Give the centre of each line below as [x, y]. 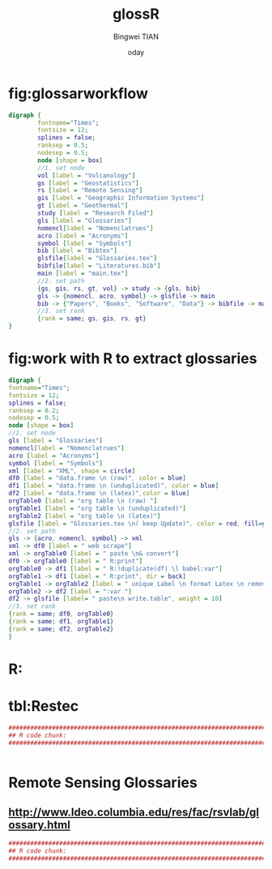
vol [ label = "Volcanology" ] [87, 175]
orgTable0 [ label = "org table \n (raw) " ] [83, 501]
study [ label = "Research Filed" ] [96, 213]
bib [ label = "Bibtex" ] [77, 251]
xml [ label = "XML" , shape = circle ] [72, 471]
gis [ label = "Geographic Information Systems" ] [121, 198]
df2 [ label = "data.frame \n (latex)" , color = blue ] [99, 494]
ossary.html [39, 825]
